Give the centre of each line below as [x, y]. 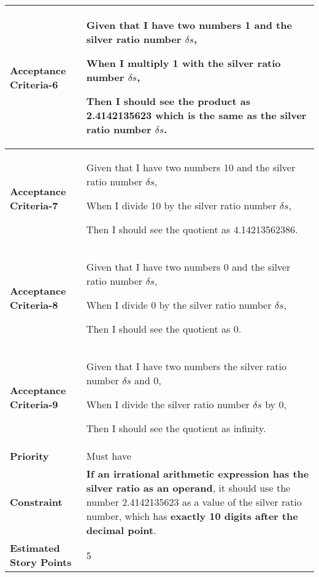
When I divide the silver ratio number [168, 404]
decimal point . [121, 530]
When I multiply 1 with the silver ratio [183, 63]
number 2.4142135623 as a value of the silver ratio [194, 502]
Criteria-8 [34, 305]
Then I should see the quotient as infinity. [176, 428]
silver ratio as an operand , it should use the [188, 488]
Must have [109, 456]
